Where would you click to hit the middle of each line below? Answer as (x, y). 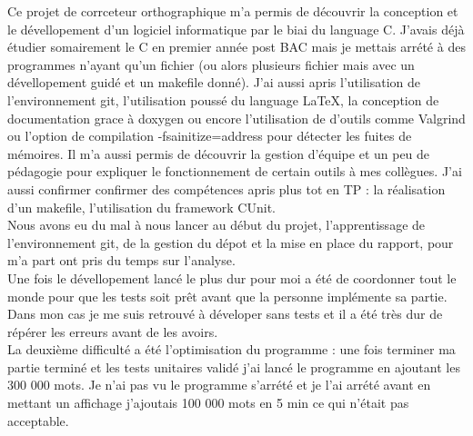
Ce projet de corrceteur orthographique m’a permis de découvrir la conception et (233, 11)
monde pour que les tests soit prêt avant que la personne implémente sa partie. (227, 296)
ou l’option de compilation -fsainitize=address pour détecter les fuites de (210, 136)
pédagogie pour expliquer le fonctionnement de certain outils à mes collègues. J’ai (235, 171)
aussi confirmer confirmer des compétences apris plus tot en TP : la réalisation (226, 188)
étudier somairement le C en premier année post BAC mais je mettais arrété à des (236, 47)
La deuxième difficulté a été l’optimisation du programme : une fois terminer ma (231, 349)
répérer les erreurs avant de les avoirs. (113, 331)
